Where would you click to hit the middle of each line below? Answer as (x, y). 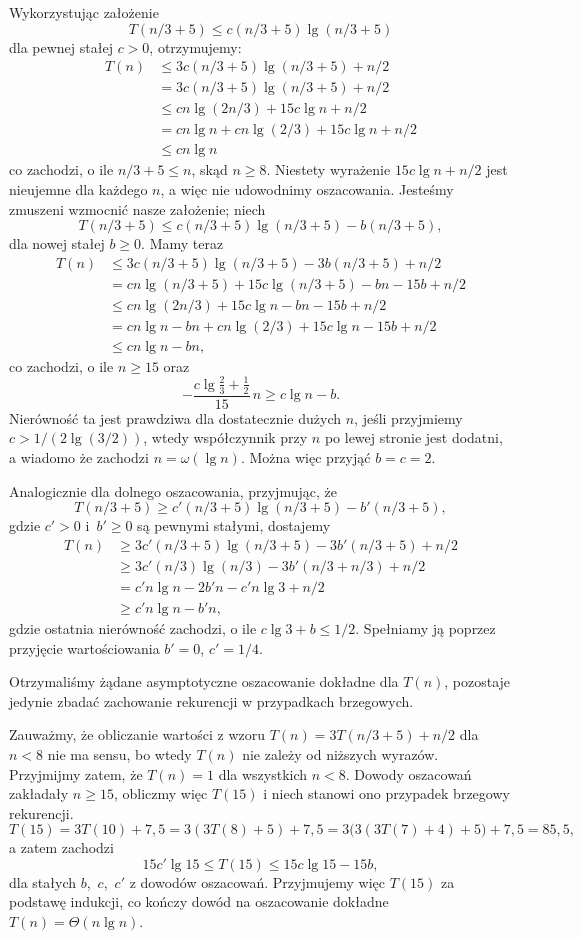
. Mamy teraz (182, 243)
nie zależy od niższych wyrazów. (340, 753)
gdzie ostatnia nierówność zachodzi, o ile (133, 627)
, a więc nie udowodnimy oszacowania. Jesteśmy (307, 188)
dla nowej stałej (57, 243)
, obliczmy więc (160, 793)
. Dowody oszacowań (408, 773)
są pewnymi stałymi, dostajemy (234, 525)
